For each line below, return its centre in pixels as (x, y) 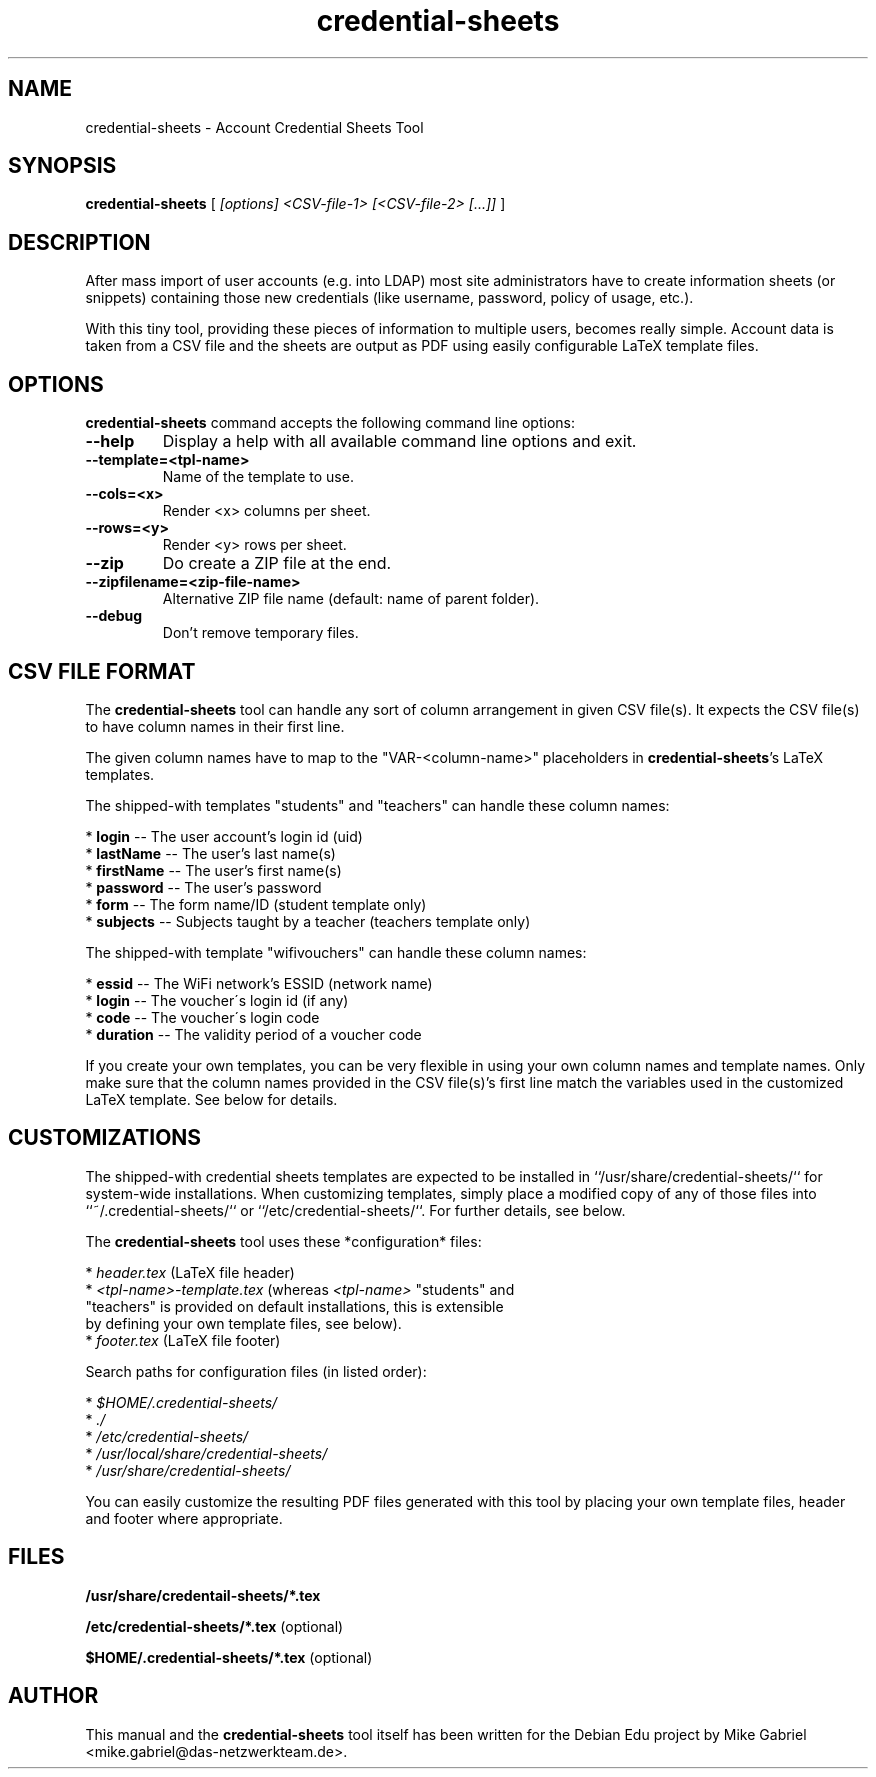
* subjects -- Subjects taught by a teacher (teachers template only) (308, 921)
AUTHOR (53, 1696)
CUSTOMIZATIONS (105, 1138)
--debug (114, 616)
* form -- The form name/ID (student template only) (256, 904)
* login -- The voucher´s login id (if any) (217, 1000)
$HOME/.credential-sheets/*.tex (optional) (229, 1657)
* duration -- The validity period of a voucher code (253, 1034)
